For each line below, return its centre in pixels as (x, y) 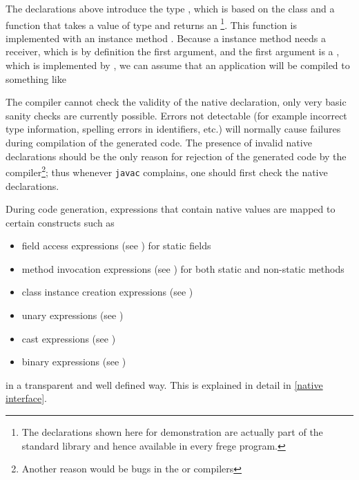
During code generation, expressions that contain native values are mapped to (171, 209)
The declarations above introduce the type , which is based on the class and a (170, 8)
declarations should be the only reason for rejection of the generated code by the (176, 156)
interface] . (26, 398)
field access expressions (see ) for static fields (116, 246)
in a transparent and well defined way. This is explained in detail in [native (164, 384)
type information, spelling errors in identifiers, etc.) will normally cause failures (173, 129)
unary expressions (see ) (72, 315)
